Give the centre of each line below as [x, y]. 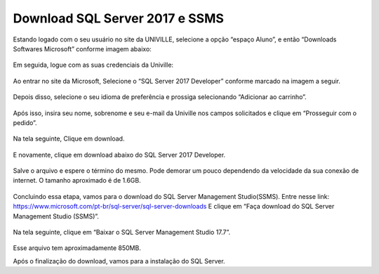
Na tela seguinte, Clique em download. [69, 139]
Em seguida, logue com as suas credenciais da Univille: [93, 65]
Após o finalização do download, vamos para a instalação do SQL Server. [119, 261]
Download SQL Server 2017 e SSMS [119, 18]
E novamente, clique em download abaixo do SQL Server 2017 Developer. [119, 155]
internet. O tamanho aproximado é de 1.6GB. [77, 181]
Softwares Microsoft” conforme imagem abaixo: [82, 48]
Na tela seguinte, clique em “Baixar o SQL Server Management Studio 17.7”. [122, 233]
